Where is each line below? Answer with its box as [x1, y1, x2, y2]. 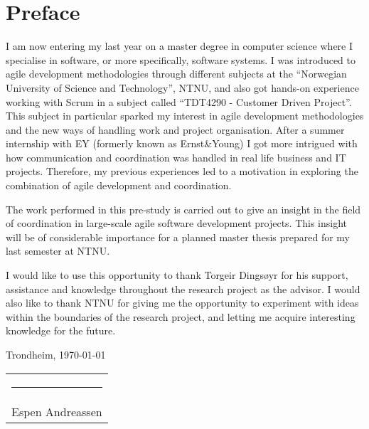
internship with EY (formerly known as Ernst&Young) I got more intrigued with [6, 136, 358, 151]
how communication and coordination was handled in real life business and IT [6, 149, 346, 164]
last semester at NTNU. [6, 243, 110, 258]
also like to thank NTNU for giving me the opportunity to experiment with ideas [6, 295, 359, 310]
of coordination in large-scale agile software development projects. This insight [6, 216, 348, 231]
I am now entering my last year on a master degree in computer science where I [6, 38, 353, 53]
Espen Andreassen [11, 403, 102, 420]
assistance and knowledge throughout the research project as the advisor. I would [6, 281, 360, 296]
